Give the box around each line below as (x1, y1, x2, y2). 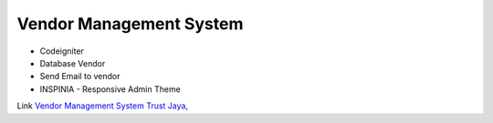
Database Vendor (39, 57, 106, 68)
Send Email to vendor (39, 71, 121, 82)
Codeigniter (39, 46, 84, 56)
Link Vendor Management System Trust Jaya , (16, 100, 189, 111)
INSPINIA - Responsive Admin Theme (39, 83, 182, 95)
